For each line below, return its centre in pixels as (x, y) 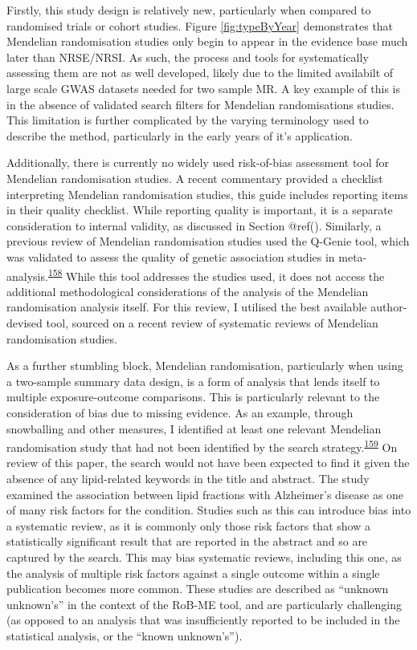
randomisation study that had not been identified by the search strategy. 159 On (202, 446)
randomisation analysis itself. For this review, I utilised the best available (187, 307)
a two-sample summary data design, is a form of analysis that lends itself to (193, 381)
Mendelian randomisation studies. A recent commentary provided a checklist (195, 178)
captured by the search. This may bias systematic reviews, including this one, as (204, 557)
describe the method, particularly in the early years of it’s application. (180, 135)
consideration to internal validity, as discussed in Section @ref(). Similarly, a (194, 225)
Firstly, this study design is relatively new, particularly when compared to (189, 10)
